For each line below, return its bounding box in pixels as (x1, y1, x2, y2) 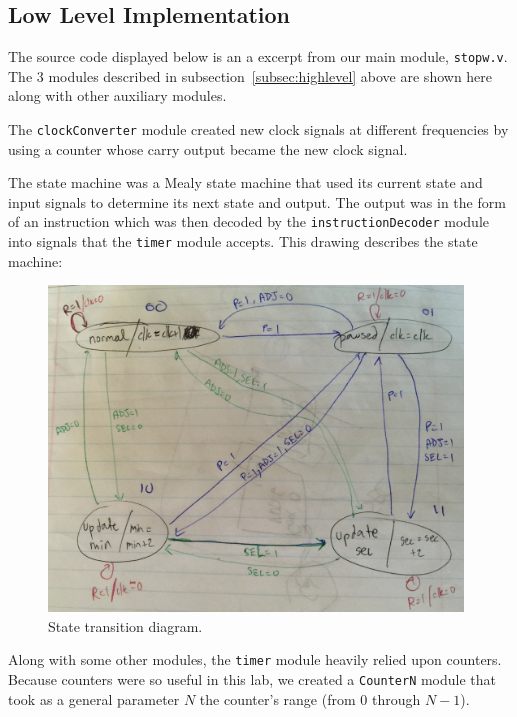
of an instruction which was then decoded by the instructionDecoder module (8, 211, 490, 232)
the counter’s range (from (199, 688, 356, 709)
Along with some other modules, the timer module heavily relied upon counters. (8, 649, 502, 670)
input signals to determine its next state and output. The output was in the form (8, 191, 506, 212)
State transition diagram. (48, 615, 203, 636)
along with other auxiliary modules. (8, 85, 227, 106)
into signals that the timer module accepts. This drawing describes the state (8, 231, 478, 252)
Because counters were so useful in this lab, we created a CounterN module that (8, 669, 497, 690)
